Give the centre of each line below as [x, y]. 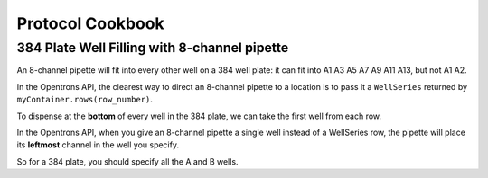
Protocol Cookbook [90, 23]
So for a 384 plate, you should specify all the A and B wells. [127, 161]
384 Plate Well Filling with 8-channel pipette [153, 48]
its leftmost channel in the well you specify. [98, 145]
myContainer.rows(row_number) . [85, 100]
